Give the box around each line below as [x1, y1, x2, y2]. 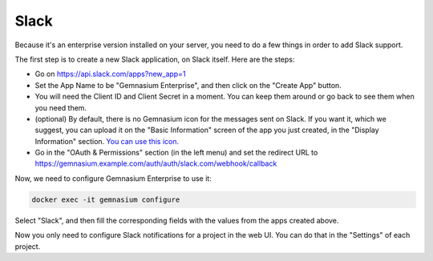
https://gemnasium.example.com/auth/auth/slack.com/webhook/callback [34, 159, 277, 168]
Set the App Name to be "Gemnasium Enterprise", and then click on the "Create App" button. [34, 80, 342, 90]
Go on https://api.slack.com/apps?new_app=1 [34, 69, 186, 79]
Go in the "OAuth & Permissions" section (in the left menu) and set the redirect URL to [34, 148, 318, 158]
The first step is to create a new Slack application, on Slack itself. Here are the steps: [14, 54, 295, 64]
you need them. [34, 102, 87, 112]
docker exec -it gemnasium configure [31, 195, 180, 204]
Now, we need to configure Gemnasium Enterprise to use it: [14, 173, 212, 183]
